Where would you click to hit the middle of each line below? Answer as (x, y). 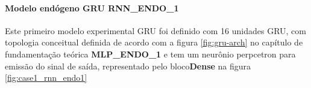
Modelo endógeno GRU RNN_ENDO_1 (92, 7)
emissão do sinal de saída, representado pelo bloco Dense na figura (128, 66)
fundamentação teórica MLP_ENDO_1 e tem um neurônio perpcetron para (150, 54)
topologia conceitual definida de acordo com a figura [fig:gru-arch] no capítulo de (154, 42)
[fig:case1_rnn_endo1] (46, 78)
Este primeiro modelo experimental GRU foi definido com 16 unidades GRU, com (155, 30)
